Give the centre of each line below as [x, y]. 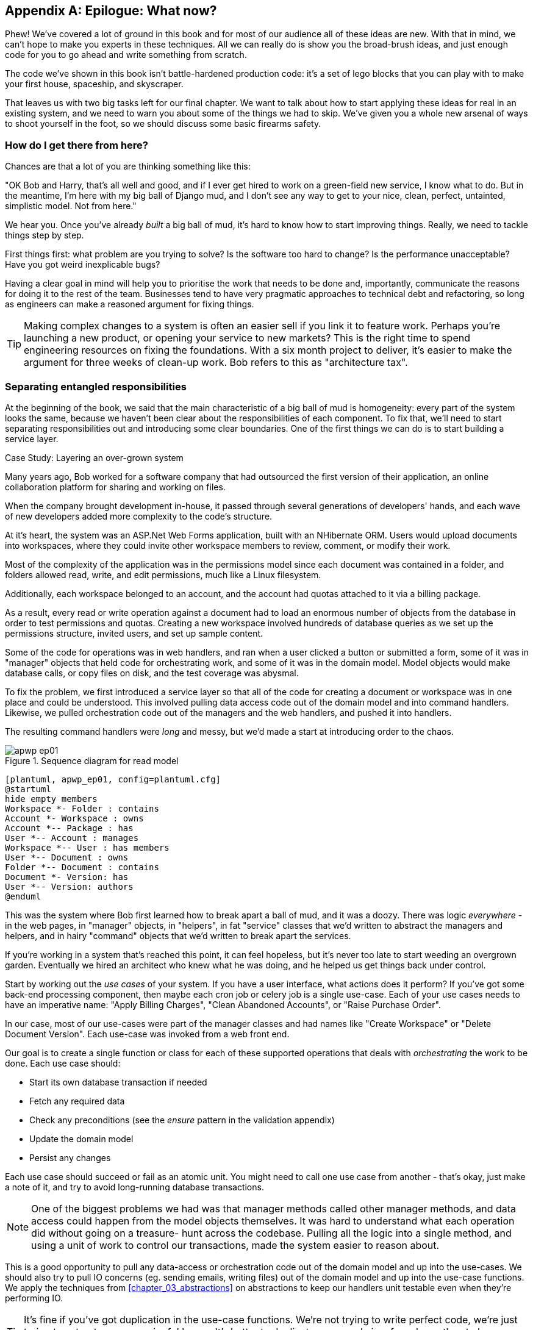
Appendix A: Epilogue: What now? [111, 11]
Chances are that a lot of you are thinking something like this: [128, 166]
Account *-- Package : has [69, 828]
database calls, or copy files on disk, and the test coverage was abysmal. [152, 673]
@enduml [23, 896]
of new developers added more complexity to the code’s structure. [139, 516]
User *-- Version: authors [69, 886]
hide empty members [51, 799]
